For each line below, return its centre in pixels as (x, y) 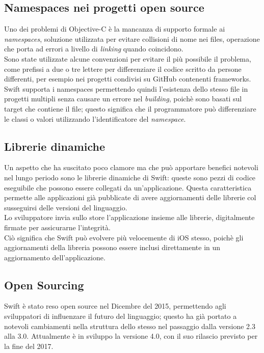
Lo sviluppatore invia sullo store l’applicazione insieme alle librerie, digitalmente (129, 217)
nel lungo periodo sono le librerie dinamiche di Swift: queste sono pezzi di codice (130, 177)
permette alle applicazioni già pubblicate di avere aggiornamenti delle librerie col (130, 197)
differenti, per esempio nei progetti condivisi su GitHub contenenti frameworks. (128, 79)
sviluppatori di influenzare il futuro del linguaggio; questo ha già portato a (121, 316)
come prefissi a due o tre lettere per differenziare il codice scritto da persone (123, 69)
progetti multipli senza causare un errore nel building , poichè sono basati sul (123, 99)
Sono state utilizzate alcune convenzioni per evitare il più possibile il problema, (128, 58)
